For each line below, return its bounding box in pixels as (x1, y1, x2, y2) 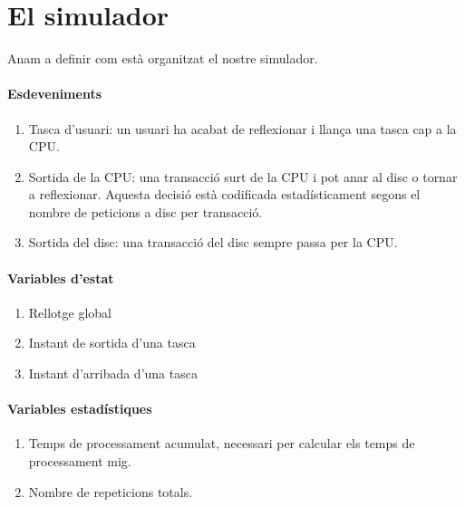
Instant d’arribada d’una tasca (28, 364, 198, 383)
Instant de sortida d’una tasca (28, 333, 196, 352)
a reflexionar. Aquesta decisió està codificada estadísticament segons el (28, 185, 421, 204)
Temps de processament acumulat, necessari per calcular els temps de (28, 434, 415, 453)
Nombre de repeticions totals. (28, 482, 193, 501)
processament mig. (28, 452, 131, 471)
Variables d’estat (7, 268, 114, 287)
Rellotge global (28, 302, 111, 321)
